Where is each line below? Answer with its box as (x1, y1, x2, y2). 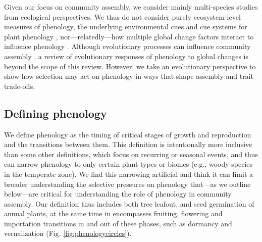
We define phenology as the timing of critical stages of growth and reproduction (4, 129, 251, 139)
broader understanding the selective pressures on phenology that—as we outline (4, 178, 251, 189)
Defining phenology (4, 105, 107, 121)
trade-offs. (4, 80, 35, 91)
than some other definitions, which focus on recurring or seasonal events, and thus (4, 149, 258, 159)
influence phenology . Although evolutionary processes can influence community (4, 41, 251, 52)
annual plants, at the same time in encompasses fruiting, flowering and (4, 208, 223, 219)
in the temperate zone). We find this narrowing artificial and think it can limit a (4, 168, 253, 179)
